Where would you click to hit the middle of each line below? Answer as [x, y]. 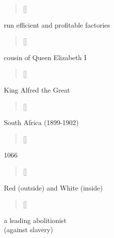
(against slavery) [29, 230]
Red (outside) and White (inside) [53, 187]
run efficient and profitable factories [57, 24]
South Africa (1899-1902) [41, 122]
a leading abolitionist [35, 220]
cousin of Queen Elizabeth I [45, 57]
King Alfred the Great [37, 89]
